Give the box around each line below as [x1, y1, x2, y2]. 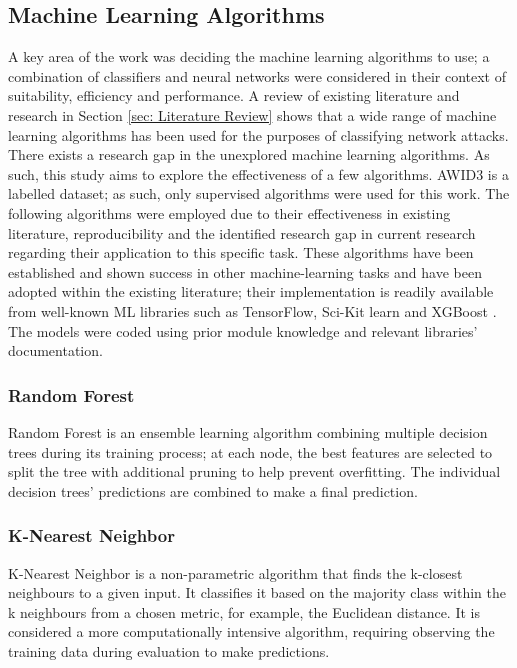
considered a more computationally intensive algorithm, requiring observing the [8, 621, 495, 642]
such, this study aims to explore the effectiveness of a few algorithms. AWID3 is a [8, 163, 509, 184]
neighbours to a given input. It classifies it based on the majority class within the [8, 582, 507, 603]
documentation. [8, 340, 103, 361]
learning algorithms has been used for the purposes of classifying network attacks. [8, 124, 509, 145]
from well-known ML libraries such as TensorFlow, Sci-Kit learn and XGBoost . [8, 300, 497, 321]
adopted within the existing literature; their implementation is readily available [8, 281, 494, 302]
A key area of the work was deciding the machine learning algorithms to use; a [8, 46, 490, 67]
